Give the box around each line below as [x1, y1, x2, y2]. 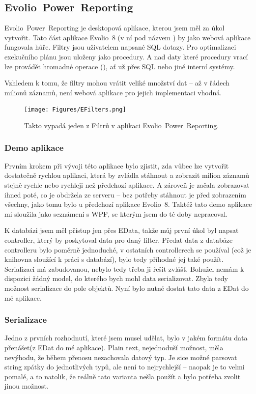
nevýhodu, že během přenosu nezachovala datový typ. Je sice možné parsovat [4, 352, 237, 362]
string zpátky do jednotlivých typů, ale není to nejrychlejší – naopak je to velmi [4, 362, 245, 372]
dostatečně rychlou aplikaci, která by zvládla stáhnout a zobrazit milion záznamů [4, 170, 250, 180]
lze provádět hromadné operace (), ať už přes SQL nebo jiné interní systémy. [4, 61, 235, 71]
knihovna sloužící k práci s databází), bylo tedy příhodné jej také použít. [4, 254, 224, 264]
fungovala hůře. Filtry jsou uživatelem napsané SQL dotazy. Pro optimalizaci [4, 42, 236, 52]
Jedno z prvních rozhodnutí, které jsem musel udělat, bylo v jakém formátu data [4, 333, 248, 343]
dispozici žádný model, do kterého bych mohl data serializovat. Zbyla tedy [4, 273, 228, 283]
